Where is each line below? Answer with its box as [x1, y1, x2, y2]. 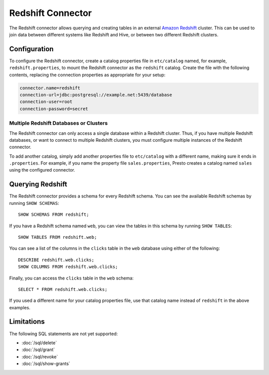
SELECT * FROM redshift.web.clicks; [18, 286, 108, 292]
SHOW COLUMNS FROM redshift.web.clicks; [18, 264, 118, 270]
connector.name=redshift [19, 85, 81, 91]
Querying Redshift [9, 180, 67, 188]
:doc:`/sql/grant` [21, 347, 55, 353]
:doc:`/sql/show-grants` [21, 361, 71, 367]
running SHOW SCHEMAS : [9, 200, 59, 206]
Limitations [9, 317, 45, 326]
